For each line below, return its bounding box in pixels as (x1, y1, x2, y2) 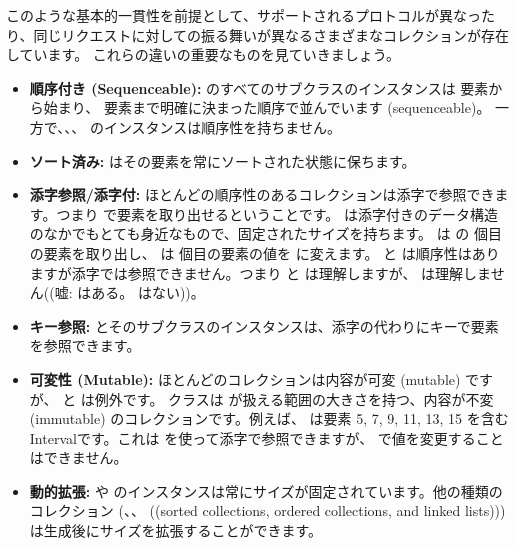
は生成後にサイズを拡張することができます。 (29, 520, 322, 541)
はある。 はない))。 (77, 282, 205, 303)
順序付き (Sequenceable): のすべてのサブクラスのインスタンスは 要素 (29, 77, 489, 98)
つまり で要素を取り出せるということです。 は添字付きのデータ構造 (56, 203, 498, 224)
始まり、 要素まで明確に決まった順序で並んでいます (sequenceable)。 (43, 97, 491, 118)
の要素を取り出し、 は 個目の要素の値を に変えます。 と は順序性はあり (29, 242, 500, 263)
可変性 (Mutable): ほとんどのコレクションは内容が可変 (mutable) (29, 368, 461, 389)
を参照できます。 (29, 335, 141, 356)
